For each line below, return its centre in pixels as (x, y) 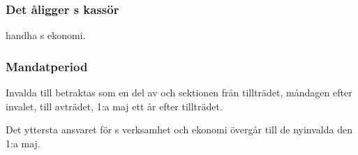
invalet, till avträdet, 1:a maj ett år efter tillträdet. (114, 106)
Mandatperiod (47, 66)
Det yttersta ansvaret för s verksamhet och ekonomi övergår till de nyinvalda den (179, 130)
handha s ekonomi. (46, 35)
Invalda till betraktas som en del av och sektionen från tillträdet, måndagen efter (179, 93)
